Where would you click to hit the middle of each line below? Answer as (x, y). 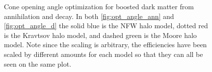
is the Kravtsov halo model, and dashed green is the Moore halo (100, 35)
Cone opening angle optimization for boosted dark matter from (99, 6)
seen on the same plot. (38, 63)
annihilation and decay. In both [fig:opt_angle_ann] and (89, 16)
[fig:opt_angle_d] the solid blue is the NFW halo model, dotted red (106, 26)
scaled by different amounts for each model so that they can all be (104, 54)
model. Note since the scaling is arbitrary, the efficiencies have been (106, 45)
